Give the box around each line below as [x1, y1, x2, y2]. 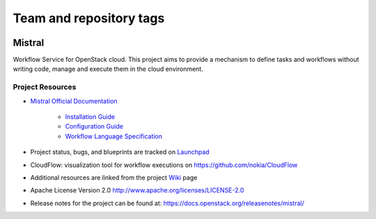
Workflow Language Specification [65, 132, 163, 140]
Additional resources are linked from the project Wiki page [30, 173, 198, 181]
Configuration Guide [65, 122, 123, 131]
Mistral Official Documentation [30, 97, 118, 105]
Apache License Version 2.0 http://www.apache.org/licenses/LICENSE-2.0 [30, 186, 244, 195]
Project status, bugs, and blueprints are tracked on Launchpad [30, 148, 210, 156]
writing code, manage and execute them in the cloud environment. [13, 65, 203, 73]
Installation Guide [65, 112, 115, 121]
